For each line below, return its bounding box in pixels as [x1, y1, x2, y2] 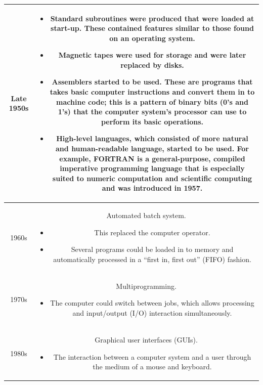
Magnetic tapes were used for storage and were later [58, 50, 246, 60]
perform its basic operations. [101, 116, 204, 126]
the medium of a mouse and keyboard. [93, 361, 212, 372]
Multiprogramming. [116, 280, 177, 291]
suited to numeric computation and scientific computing [52, 173, 252, 183]
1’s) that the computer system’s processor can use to [58, 106, 247, 117]
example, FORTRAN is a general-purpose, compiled [59, 153, 245, 163]
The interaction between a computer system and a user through [53, 351, 251, 362]
